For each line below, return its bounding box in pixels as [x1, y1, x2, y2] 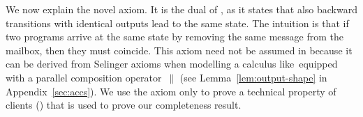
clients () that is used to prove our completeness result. [6, 97, 242, 112]
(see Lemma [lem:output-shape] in [179, 70, 327, 84]
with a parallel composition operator [6, 70, 162, 84]
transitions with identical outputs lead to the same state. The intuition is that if [6, 15, 349, 30]
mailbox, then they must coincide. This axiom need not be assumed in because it [6, 42, 353, 57]
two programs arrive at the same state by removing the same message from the [6, 29, 343, 44]
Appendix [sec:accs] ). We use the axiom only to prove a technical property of [6, 84, 336, 98]
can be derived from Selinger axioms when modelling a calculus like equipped [6, 56, 338, 71]
